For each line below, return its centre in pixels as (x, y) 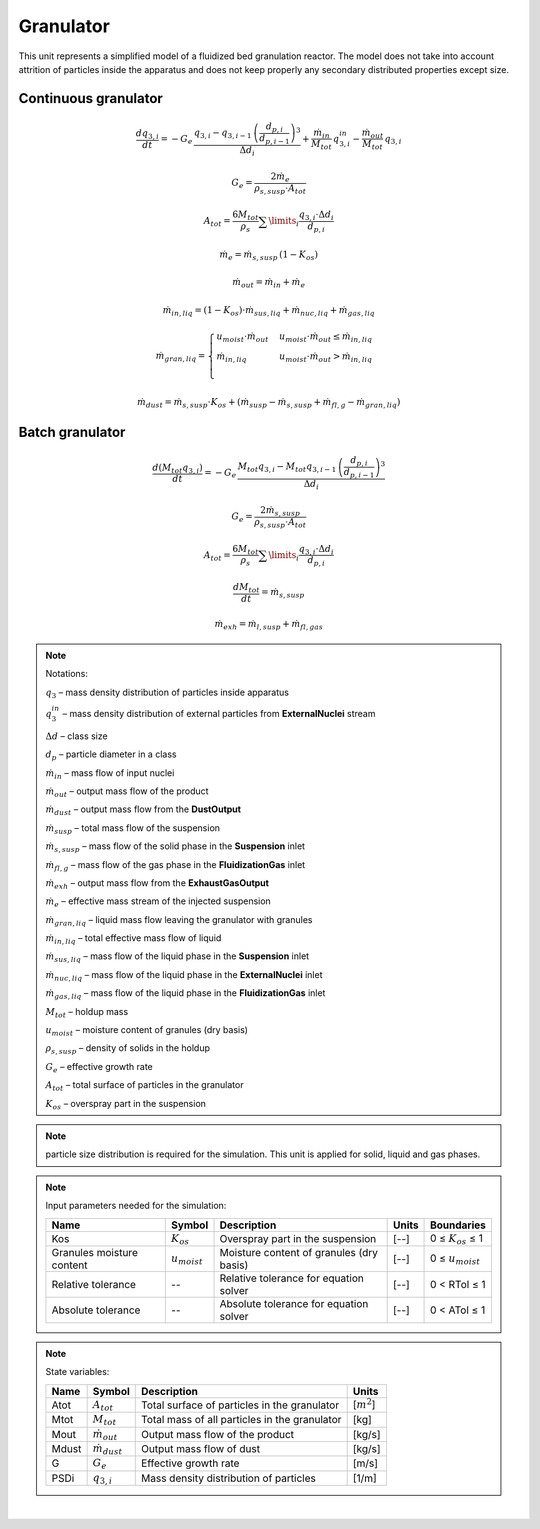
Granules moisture (95, 1252)
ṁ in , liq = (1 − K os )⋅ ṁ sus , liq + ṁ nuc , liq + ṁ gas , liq (268, 311)
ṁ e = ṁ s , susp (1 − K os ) (269, 255)
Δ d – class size (77, 736)
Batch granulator (72, 431)
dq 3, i (147, 135)
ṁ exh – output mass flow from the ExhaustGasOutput (157, 883)
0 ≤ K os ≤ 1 (457, 1239)
